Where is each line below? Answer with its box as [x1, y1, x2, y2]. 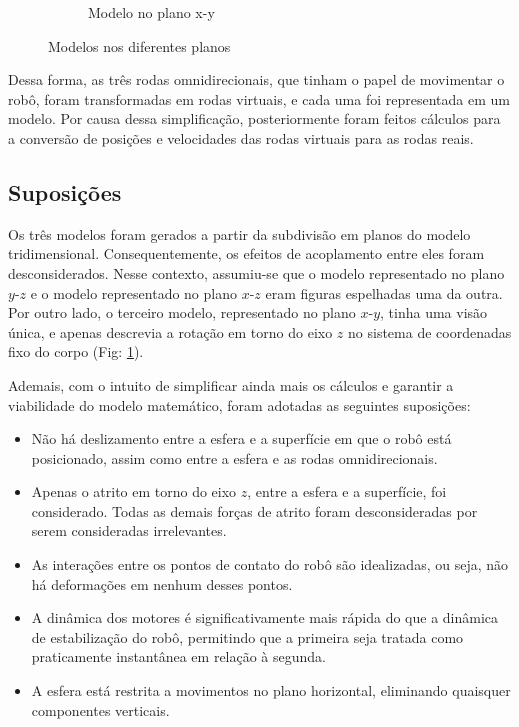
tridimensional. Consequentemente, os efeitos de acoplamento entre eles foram [8, 243, 485, 264]
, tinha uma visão [380, 302, 488, 323]
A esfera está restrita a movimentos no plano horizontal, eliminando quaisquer [31, 680, 511, 701]
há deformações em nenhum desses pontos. [31, 573, 293, 594]
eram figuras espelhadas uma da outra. [265, 282, 503, 303]
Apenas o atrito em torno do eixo [31, 481, 237, 502]
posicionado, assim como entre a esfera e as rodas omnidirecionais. [31, 447, 438, 468]
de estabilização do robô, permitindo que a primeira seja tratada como [31, 626, 464, 647]
